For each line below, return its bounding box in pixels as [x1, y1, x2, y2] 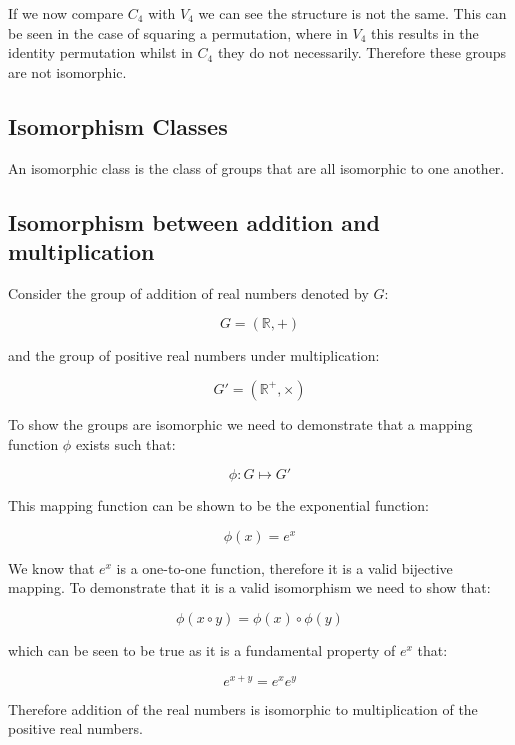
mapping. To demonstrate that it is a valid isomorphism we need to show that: [8, 577, 491, 598]
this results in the [371, 22, 479, 43]
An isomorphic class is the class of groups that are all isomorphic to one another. [8, 157, 505, 178]
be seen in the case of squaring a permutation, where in [8, 22, 348, 43]
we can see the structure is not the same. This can [198, 3, 507, 23]
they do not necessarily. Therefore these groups [217, 42, 507, 63]
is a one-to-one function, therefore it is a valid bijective [116, 557, 453, 578]
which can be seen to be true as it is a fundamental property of [8, 639, 396, 660]
